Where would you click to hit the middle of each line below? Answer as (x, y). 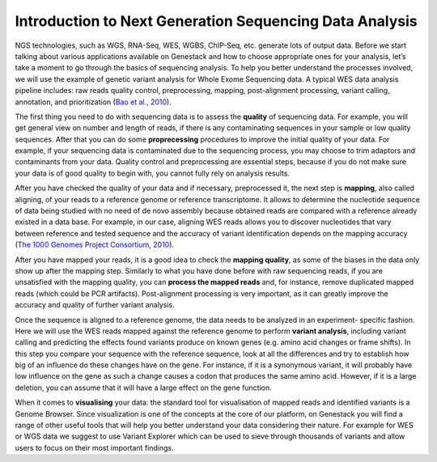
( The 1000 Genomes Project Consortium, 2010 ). (94, 245)
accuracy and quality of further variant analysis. (95, 305)
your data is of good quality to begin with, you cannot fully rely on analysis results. (153, 173)
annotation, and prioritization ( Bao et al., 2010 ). (93, 102)
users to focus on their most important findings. (94, 447)
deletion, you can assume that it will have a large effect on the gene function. (144, 388)
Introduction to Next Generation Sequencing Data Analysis (216, 21)
